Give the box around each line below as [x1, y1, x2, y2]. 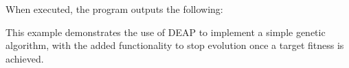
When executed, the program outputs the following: [5, 2, 223, 16]
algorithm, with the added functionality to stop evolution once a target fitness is [5, 38, 344, 52]
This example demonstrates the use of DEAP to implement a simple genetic [5, 24, 326, 39]
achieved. [5, 51, 44, 65]
